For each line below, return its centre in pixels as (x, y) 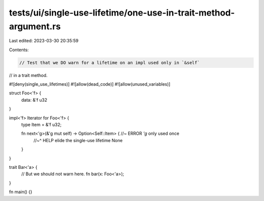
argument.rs (35, 26)
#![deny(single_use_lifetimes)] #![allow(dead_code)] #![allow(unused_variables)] (90, 84)
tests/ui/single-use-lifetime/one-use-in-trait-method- (122, 13)
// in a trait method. (28, 75)
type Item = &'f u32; (41, 125)
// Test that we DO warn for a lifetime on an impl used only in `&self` (110, 63)
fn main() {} (21, 192)
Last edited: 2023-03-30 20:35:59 (44, 41)
